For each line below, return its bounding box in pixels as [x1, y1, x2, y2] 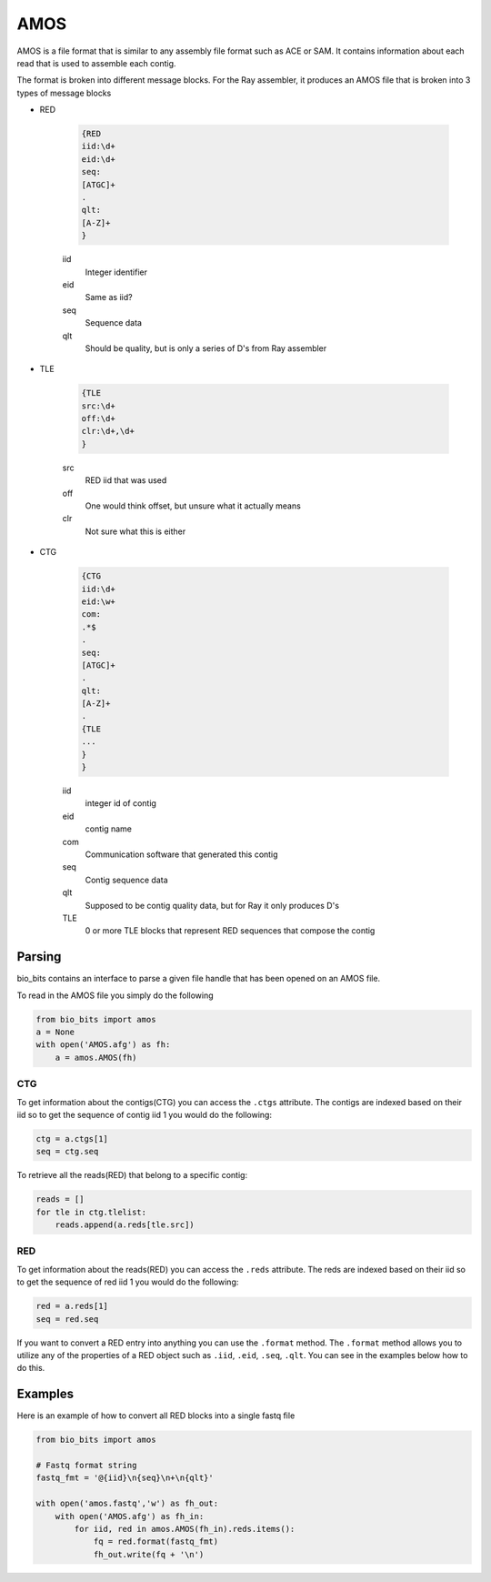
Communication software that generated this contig [85, 849, 278, 860]
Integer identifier [85, 267, 147, 277]
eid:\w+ [81, 596, 115, 607]
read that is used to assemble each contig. [16, 57, 176, 68]
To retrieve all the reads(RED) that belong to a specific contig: [16, 1170, 248, 1181]
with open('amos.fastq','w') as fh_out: [35, 1498, 218, 1509]
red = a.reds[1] [35, 1301, 109, 1312]
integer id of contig [85, 798, 156, 809]
